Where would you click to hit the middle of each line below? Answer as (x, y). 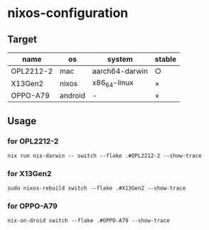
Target (22, 39)
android (73, 96)
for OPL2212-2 (33, 141)
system (120, 59)
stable (165, 59)
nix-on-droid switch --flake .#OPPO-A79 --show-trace (89, 221)
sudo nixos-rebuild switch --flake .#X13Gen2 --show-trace (97, 188)
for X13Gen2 (30, 173)
